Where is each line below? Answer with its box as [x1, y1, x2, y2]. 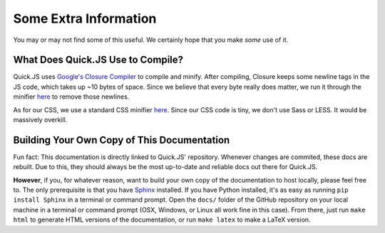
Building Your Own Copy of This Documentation [13, 134, 230, 146]
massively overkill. [13, 116, 68, 124]
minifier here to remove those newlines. [13, 92, 130, 101]
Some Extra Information [13, 11, 157, 26]
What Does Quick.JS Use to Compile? [13, 54, 184, 66]
